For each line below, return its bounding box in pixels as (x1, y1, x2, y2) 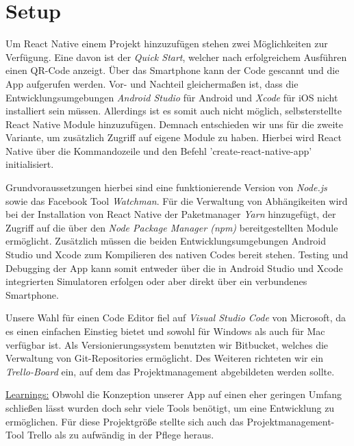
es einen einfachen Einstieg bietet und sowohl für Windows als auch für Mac (5, 324, 325, 338)
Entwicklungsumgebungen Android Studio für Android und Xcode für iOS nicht (5, 90, 338, 104)
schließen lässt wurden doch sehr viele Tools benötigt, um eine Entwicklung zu (5, 400, 335, 414)
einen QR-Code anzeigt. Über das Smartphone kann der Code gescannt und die (5, 63, 340, 77)
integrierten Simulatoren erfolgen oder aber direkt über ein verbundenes (5, 274, 307, 288)
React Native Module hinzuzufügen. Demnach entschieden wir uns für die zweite (5, 116, 343, 131)
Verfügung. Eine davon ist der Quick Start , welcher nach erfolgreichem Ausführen (5, 49, 347, 64)
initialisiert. (5, 157, 54, 171)
